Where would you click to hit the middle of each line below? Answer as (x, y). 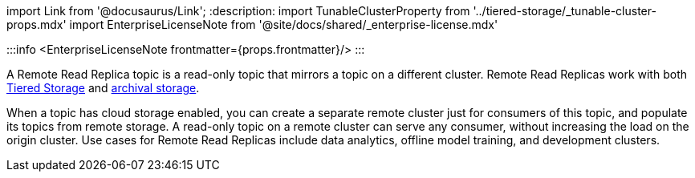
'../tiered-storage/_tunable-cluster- (565, 11)
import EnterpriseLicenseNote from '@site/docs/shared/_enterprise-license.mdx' (284, 24)
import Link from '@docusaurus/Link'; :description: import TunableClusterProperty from (238, 11)
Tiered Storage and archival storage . (103, 88)
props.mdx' (37, 24)
